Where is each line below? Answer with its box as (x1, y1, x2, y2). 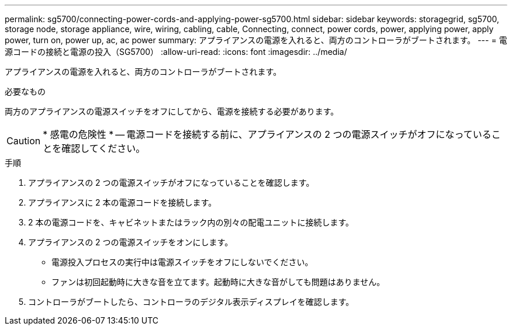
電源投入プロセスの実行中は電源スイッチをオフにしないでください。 (51, 257, 313, 267)
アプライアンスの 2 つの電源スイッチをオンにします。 (28, 237, 233, 247)
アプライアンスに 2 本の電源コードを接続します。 (28, 197, 217, 207)
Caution (6, 135, 41, 147)
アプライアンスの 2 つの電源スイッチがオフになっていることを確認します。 (28, 178, 314, 187)
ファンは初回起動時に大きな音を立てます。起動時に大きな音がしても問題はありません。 (51, 277, 385, 287)
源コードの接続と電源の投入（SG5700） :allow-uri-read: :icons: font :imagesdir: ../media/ (5, 47, 347, 57)
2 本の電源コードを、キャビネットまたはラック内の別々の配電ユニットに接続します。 (28, 217, 354, 227)
